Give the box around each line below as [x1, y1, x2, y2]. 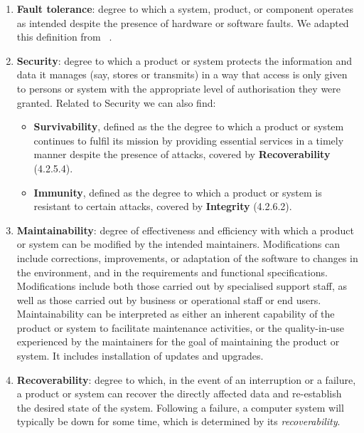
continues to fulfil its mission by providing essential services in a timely [33, 132, 344, 147]
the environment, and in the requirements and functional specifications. [16, 264, 328, 279]
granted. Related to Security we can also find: [16, 95, 216, 110]
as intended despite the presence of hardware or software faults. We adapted [16, 15, 349, 30]
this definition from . [16, 29, 112, 44]
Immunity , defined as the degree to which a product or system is [33, 184, 322, 199]
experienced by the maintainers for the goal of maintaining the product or [16, 334, 340, 349]
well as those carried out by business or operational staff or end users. [16, 292, 321, 307]
